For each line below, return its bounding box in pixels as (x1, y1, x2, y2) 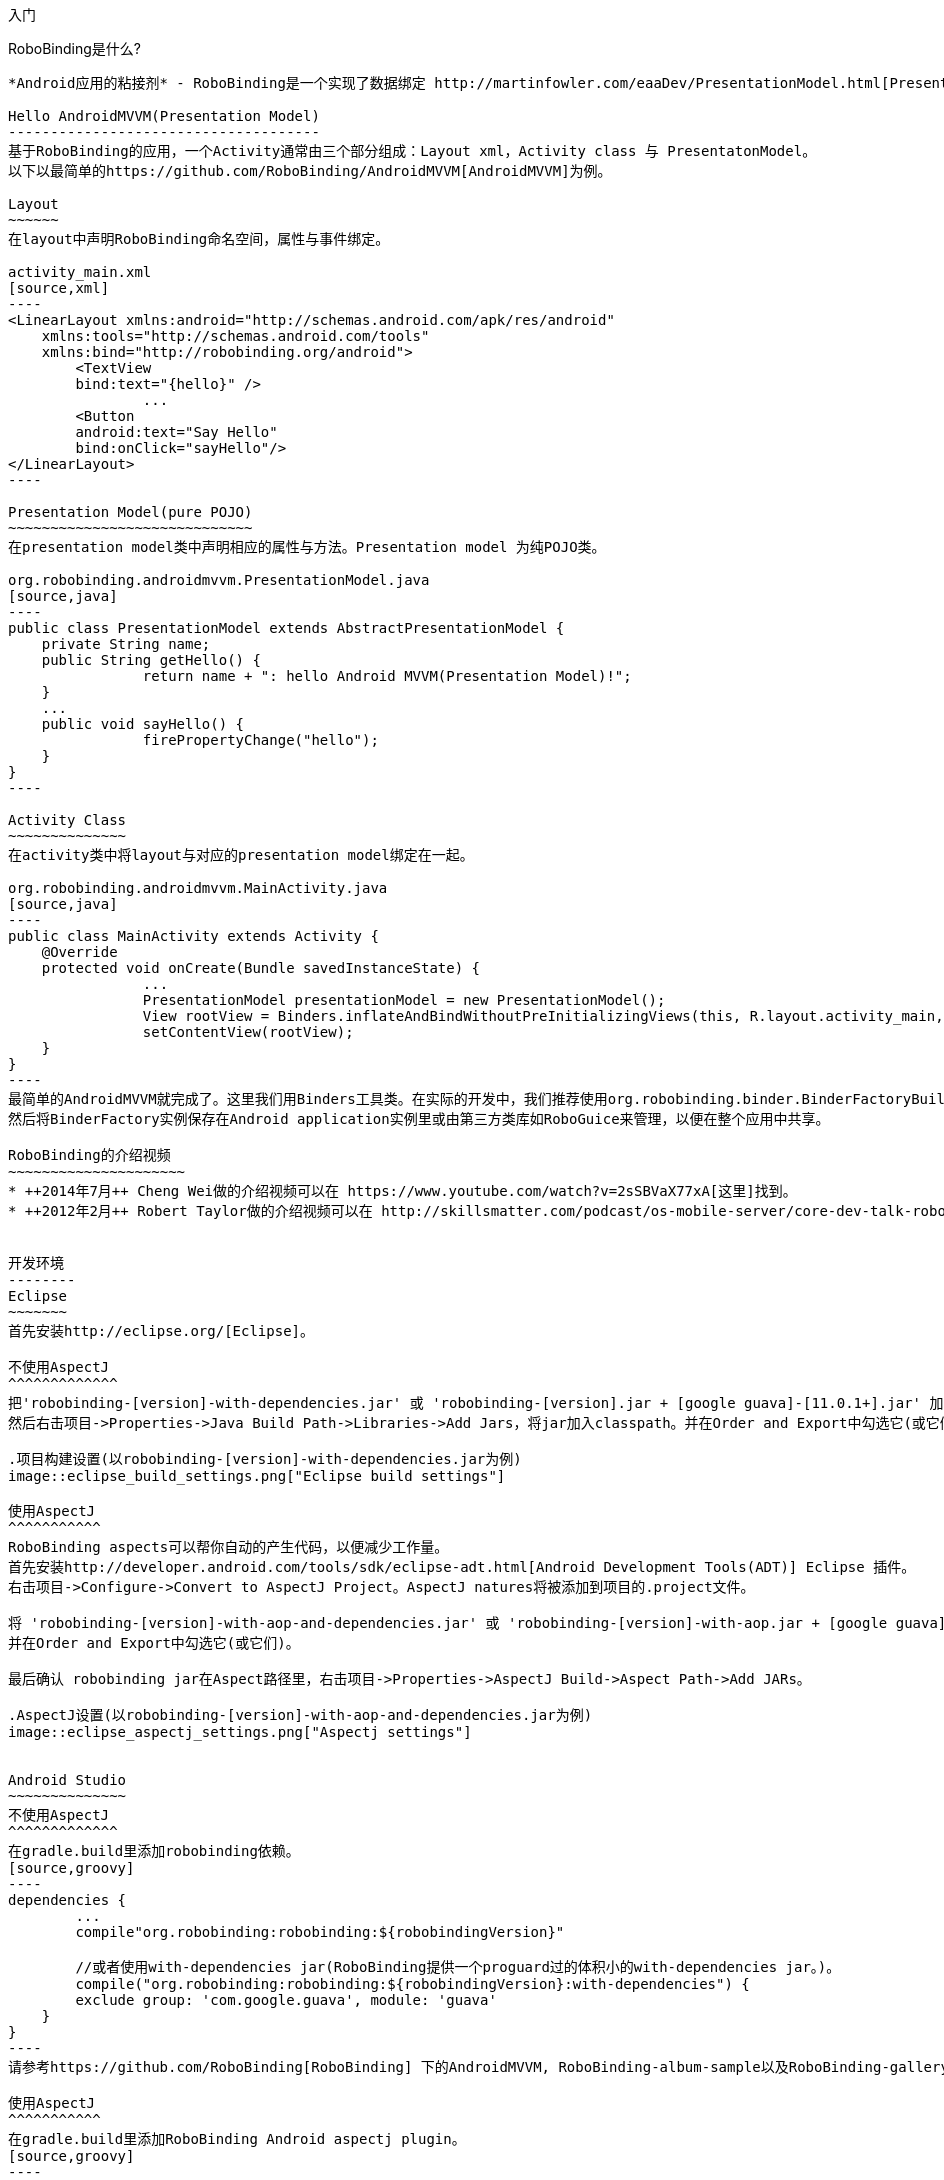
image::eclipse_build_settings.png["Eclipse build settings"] (8, 1468, 506, 1484)
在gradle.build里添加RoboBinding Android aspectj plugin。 (8, 2131, 466, 2147)
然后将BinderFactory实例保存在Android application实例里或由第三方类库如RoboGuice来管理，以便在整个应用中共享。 (8, 1111, 830, 1127)
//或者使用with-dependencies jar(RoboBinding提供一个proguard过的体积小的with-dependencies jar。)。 (75, 1959, 841, 1975)
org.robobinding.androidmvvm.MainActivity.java (8, 880, 388, 896)
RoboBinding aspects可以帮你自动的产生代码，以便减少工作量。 (8, 1539, 449, 1555)
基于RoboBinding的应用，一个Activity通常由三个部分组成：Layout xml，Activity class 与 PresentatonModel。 (8, 143, 817, 159)
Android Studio (8, 1772, 127, 1788)
